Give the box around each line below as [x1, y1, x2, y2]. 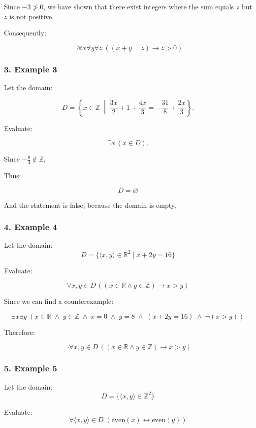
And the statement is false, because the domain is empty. [4, 199, 176, 210]
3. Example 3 [4, 63, 57, 75]
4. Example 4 [4, 221, 57, 233]
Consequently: [4, 28, 47, 38]
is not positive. [9, 11, 54, 21]
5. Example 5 [4, 362, 57, 374]
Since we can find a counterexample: [4, 296, 114, 306]
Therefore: [4, 327, 35, 337]
